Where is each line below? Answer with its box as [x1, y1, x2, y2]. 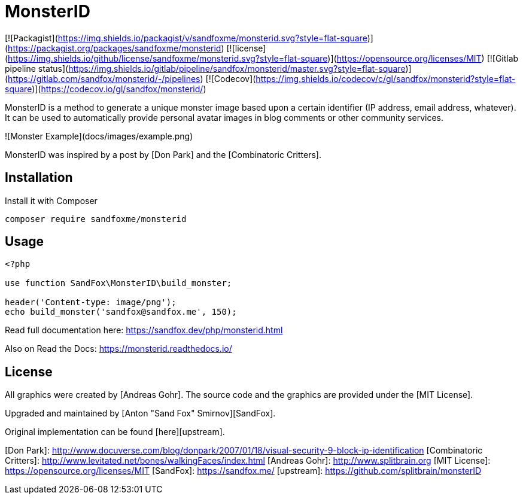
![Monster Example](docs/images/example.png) [5, 130, 193, 141]
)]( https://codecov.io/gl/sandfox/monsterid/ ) [32, 83, 206, 94]
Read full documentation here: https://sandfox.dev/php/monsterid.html [5, 325, 283, 336]
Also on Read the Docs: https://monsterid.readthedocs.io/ [5, 343, 232, 354]
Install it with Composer [5, 195, 98, 206]
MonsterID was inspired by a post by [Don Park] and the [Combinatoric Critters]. [5, 149, 321, 160]
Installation [5, 170, 73, 185]
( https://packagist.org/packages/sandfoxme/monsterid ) [5, 42, 224, 53]
